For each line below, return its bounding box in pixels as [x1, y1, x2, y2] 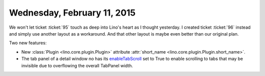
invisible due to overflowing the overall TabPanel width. [21, 62, 133, 68]
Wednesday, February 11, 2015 [9, 7, 136, 18]
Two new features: [9, 40, 47, 46]
